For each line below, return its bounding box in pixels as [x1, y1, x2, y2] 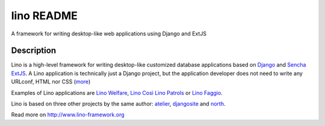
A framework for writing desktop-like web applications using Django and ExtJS [11, 30, 207, 37]
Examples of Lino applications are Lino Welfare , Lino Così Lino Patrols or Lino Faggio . [11, 89, 223, 96]
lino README [11, 9, 78, 22]
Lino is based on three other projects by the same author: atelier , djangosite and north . [11, 100, 226, 107]
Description [11, 46, 57, 56]
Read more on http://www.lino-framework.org [11, 111, 125, 118]
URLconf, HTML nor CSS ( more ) [11, 78, 91, 85]
